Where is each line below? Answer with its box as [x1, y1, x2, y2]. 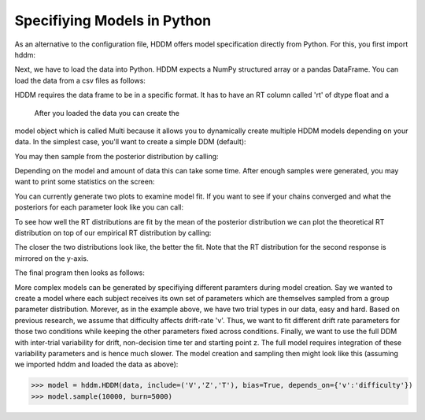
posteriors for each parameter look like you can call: [14, 203, 184, 212]
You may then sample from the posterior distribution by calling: [14, 151, 220, 161]
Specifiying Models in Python [14, 12, 212, 29]
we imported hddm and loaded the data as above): [14, 359, 179, 370]
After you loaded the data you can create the [34, 108, 180, 117]
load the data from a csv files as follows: [14, 76, 146, 85]
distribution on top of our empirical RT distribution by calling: [14, 229, 212, 238]
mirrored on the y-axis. [14, 253, 89, 263]
